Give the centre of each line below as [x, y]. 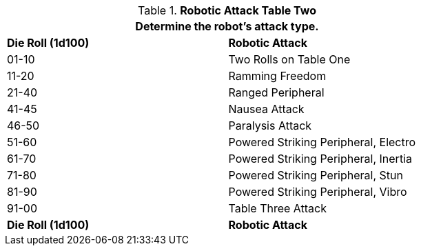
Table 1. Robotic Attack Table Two [227, 10]
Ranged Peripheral [276, 92]
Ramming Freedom [277, 76]
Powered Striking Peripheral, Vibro [318, 192]
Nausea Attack [266, 109]
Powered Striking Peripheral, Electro [322, 142]
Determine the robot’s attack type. [227, 26]
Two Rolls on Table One [289, 59]
